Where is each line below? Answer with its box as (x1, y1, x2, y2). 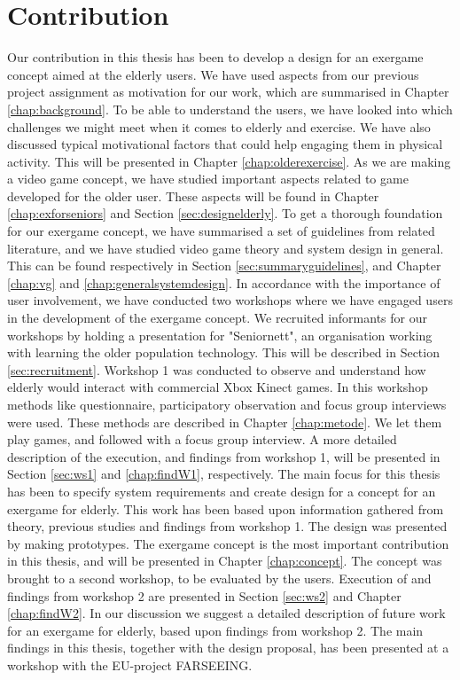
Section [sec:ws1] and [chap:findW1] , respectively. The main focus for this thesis (7, 465, 441, 483)
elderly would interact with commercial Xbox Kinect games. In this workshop (7, 378, 428, 396)
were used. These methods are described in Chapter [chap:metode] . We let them (7, 412, 442, 431)
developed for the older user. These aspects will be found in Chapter (7, 186, 379, 205)
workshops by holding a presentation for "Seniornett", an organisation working (7, 325, 433, 344)
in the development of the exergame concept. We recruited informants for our (7, 309, 427, 327)
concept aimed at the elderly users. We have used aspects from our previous (7, 65, 419, 83)
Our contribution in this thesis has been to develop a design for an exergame (7, 48, 424, 66)
